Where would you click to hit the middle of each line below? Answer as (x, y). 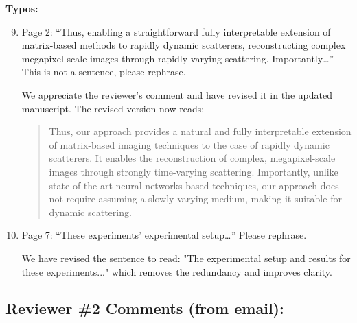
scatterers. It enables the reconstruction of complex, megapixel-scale (192, 158)
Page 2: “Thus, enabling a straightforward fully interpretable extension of (176, 31)
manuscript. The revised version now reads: (113, 108)
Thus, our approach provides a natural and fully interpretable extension (200, 131)
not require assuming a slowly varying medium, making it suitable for (195, 199)
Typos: (22, 8)
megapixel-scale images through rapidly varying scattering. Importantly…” (178, 58)
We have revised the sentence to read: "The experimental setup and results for (186, 258)
